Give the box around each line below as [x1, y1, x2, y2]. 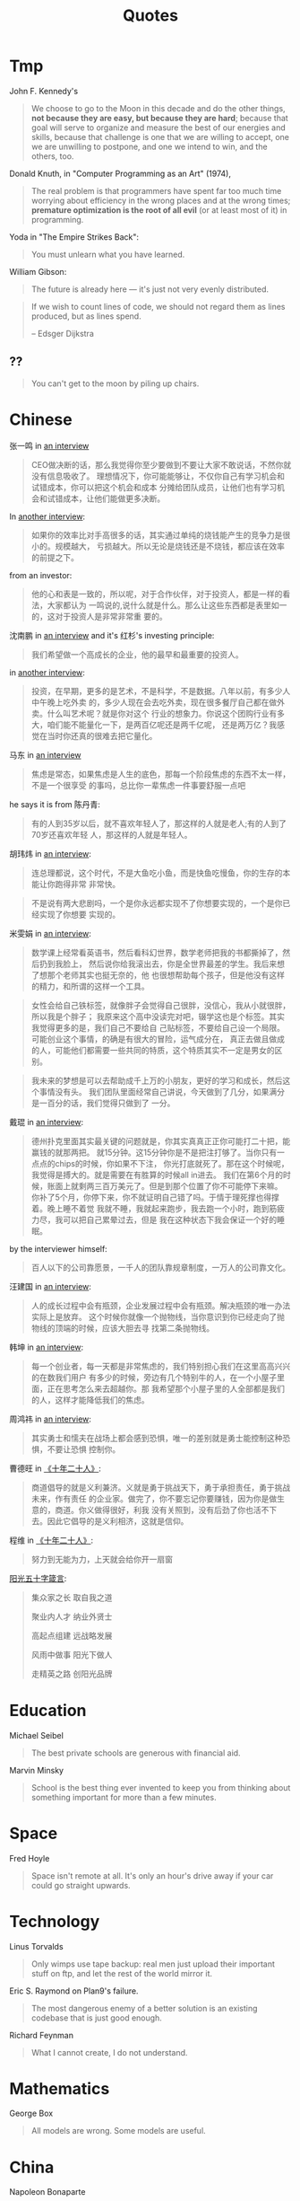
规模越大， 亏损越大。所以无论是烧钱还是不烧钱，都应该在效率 [55, 541, 285, 551]
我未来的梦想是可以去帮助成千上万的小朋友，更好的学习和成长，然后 [30, 1075, 283, 1086]
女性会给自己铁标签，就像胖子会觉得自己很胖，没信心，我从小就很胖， [30, 999, 291, 1010]
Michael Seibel [9, 1730, 64, 1740]
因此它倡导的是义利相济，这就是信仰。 [47, 1515, 189, 1527]
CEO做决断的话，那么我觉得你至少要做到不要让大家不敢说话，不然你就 [30, 459, 292, 470]
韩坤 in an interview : [9, 1342, 84, 1352]
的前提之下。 [30, 551, 79, 562]
